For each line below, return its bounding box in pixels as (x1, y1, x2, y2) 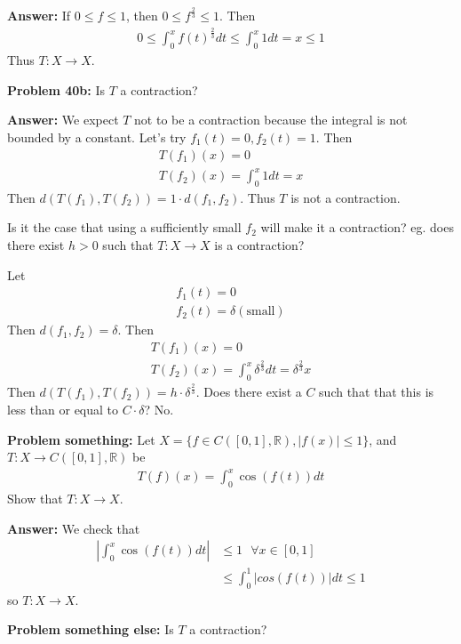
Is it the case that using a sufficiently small (7, 218, 242, 237)
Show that (7, 489, 63, 508)
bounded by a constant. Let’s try (7, 127, 187, 146)
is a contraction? (214, 236, 305, 254)
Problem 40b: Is (7, 80, 106, 99)
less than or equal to (7, 400, 119, 419)
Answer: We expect (7, 110, 119, 129)
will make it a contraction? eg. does (260, 218, 454, 237)
